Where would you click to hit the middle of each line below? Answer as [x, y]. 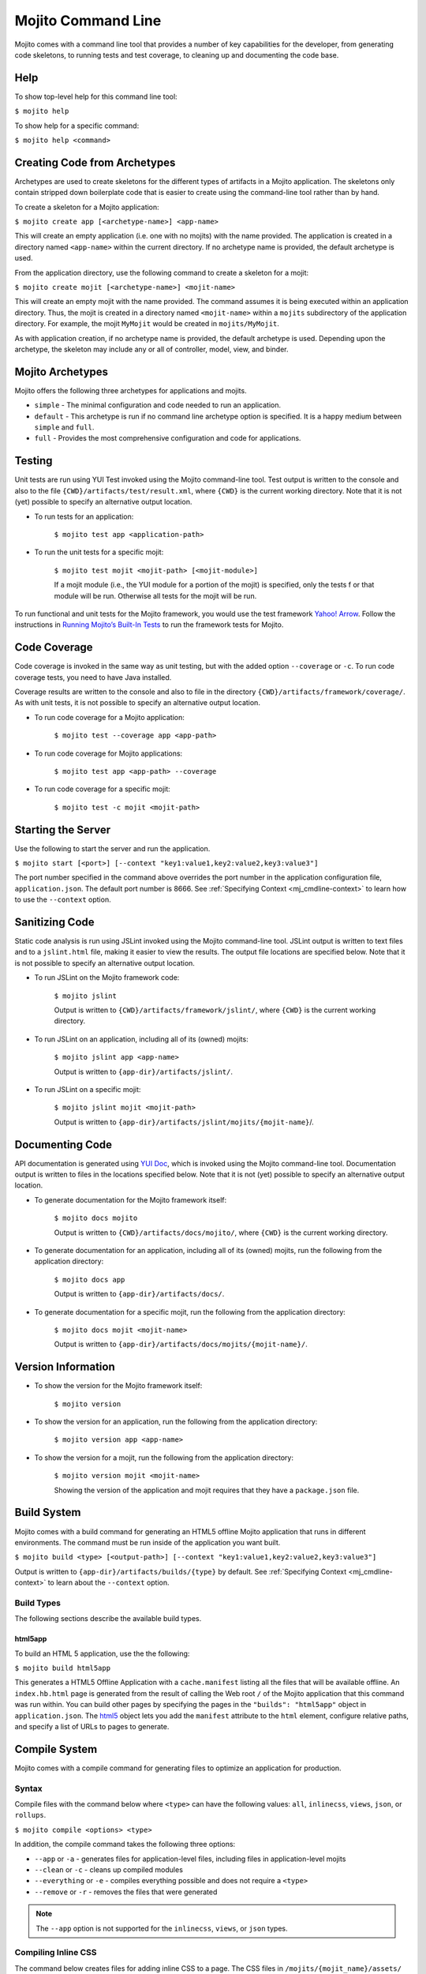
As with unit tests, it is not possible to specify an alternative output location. [137, 703]
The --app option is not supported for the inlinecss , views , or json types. [162, 1928]
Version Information [65, 1367]
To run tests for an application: [84, 516]
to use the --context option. [63, 899]
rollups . [30, 1815]
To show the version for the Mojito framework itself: [118, 1386]
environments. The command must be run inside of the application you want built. [148, 1542]
